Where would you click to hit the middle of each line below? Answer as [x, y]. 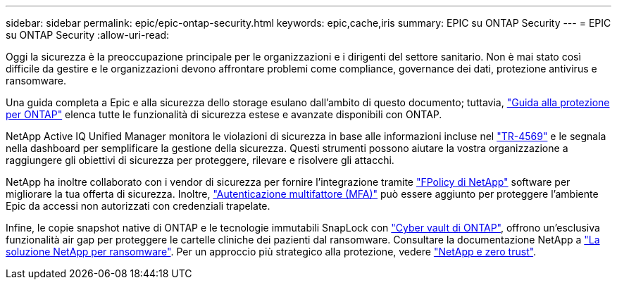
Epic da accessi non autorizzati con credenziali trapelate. [138, 206]
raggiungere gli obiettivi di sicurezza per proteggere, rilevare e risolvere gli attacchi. [200, 160]
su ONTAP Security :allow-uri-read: [88, 35]
